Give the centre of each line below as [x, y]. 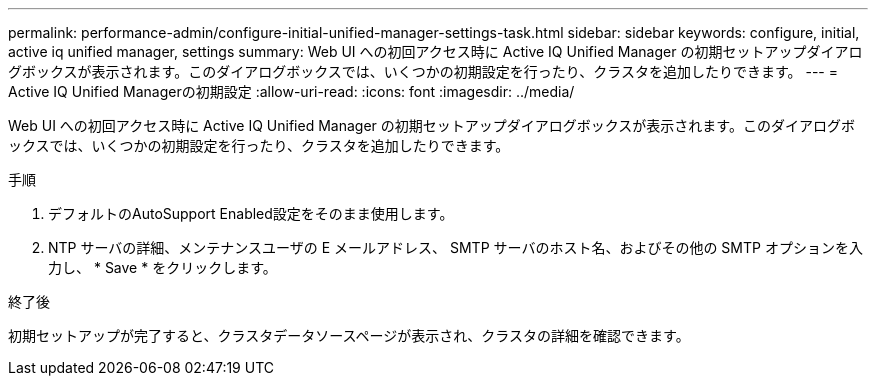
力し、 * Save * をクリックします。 [162, 267]
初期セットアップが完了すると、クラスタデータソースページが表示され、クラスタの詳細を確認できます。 [349, 335]
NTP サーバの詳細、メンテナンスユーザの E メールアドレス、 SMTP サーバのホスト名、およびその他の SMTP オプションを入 [455, 247]
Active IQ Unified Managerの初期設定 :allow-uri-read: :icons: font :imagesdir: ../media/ [291, 91]
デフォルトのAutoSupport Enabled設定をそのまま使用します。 [251, 213]
